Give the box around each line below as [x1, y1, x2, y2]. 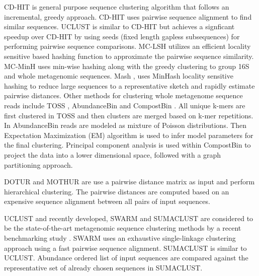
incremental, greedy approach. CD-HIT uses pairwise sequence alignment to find [4, 11, 252, 22]
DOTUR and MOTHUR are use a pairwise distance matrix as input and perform [4, 176, 255, 187]
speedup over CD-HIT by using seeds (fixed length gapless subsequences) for [4, 31, 240, 41]
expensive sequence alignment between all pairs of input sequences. [4, 196, 210, 206]
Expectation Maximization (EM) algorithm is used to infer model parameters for [4, 129, 253, 140]
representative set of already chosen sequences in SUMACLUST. [4, 262, 203, 272]
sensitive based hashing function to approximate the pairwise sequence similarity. [4, 50, 254, 61]
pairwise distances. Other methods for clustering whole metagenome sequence [4, 90, 243, 101]
